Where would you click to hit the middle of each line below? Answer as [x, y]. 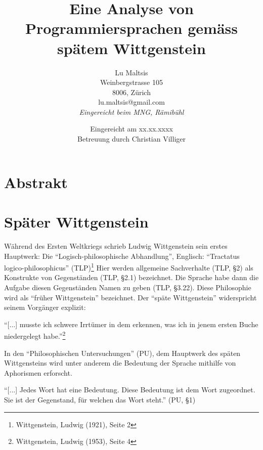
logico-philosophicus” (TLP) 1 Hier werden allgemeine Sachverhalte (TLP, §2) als [129, 267]
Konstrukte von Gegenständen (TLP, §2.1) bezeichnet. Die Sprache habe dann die [131, 277]
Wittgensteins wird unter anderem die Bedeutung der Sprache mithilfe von [120, 363]
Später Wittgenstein [76, 222]
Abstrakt [36, 182]
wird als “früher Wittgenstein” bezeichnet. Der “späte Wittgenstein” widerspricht [130, 297]
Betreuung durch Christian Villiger [131, 139]
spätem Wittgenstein [131, 48]
